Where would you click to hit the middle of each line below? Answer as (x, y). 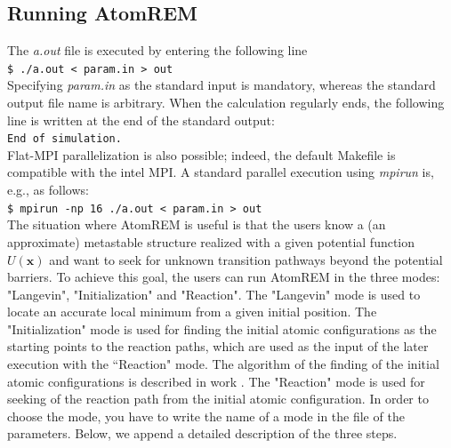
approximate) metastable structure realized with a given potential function (211, 241)
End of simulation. (64, 139)
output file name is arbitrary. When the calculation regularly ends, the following (226, 103)
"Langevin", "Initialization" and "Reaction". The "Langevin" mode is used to (214, 294)
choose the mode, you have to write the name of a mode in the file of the (206, 416)
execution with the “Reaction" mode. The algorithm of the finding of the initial (223, 364)
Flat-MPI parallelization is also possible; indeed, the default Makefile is (201, 154)
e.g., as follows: (48, 190)
